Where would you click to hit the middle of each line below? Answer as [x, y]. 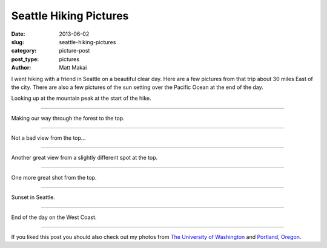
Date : [18, 34]
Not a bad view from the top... [48, 138]
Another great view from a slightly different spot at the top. [84, 158]
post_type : [25, 59]
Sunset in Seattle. [33, 197]
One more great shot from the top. [54, 177]
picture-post [74, 51]
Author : [21, 68]
